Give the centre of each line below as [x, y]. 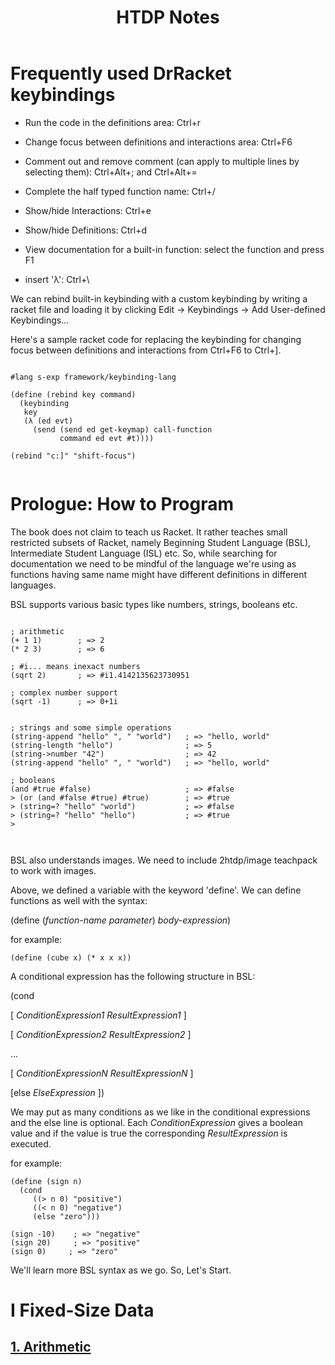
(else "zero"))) [66, 1216]
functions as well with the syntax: [79, 900]
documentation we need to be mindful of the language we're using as [153, 563]
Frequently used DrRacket [121, 73]
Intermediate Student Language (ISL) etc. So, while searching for [144, 553]
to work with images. [53, 870]
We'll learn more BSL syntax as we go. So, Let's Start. [121, 1270]
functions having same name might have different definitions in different [159, 574]
